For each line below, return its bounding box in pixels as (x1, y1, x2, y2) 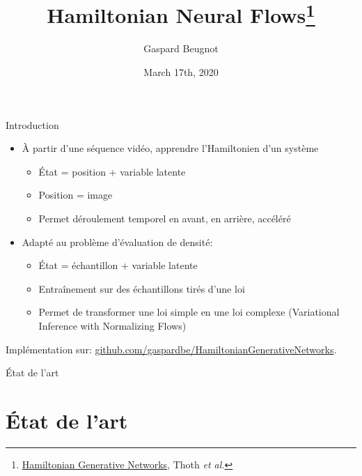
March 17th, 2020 (143, 65, 219, 79)
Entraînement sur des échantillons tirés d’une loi (38, 281, 245, 295)
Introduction (6, 117, 59, 132)
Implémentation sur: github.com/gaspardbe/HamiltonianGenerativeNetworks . (6, 341, 337, 356)
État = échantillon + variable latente (38, 258, 198, 272)
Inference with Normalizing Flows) (38, 318, 187, 332)
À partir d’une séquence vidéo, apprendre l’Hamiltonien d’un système (22, 141, 319, 155)
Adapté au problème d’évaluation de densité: (22, 234, 213, 249)
